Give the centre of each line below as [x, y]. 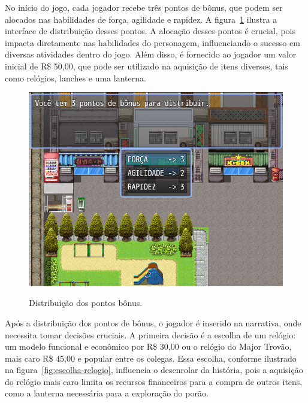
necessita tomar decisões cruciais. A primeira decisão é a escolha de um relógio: [150, 334]
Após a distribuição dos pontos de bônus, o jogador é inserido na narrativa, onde [153, 322]
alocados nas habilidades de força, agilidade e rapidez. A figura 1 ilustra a [141, 19]
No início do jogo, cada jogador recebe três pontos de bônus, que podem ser [144, 7]
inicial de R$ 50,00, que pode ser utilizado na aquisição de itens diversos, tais [147, 66]
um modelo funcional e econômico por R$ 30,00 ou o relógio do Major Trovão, [148, 346]
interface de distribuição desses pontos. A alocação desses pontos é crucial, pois [150, 31]
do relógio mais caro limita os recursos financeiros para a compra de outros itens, [154, 381]
